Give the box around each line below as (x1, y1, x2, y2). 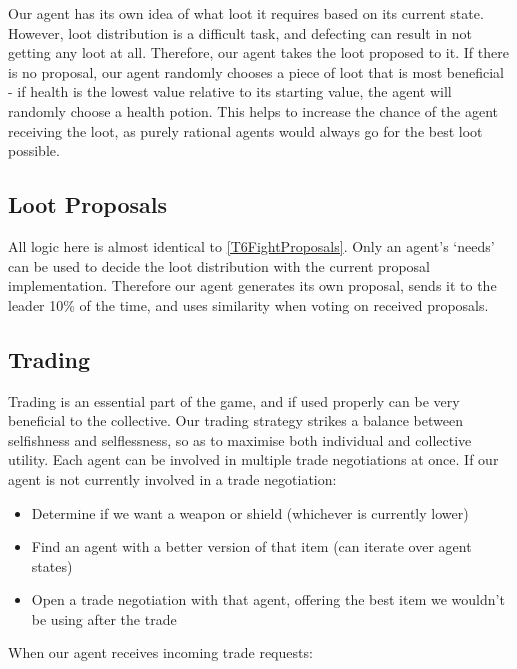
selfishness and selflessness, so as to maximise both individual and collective (8, 429, 472, 450)
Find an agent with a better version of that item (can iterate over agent (31, 536, 472, 557)
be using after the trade (31, 608, 177, 629)
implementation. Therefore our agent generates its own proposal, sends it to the (8, 275, 497, 296)
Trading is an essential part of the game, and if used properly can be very (8, 390, 460, 411)
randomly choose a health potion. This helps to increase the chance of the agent (8, 100, 498, 121)
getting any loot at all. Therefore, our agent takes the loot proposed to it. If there (8, 42, 509, 63)
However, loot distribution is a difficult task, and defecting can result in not (8, 22, 473, 43)
